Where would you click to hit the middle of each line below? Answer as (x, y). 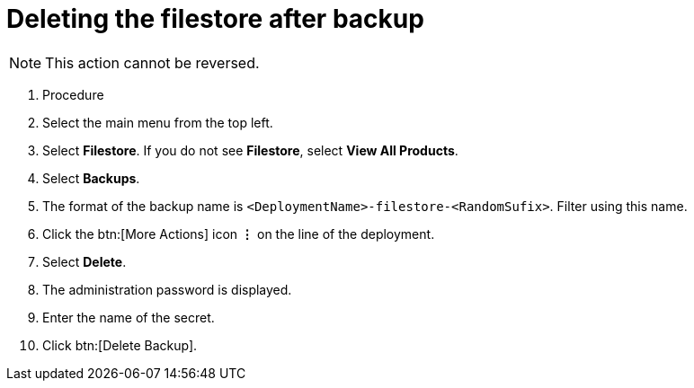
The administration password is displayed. (167, 289)
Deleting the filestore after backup (215, 19)
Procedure (73, 94)
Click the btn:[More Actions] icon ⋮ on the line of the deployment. (239, 234)
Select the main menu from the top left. (158, 122)
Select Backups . (91, 178)
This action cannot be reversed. (152, 62)
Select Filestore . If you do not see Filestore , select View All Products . (250, 150)
